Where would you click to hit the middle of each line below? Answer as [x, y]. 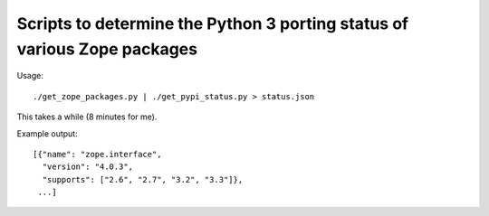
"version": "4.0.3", [88, 167]
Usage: [30, 76]
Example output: [47, 133]
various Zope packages [107, 49]
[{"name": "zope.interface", [97, 154]
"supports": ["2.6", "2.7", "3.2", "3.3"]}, [143, 179]
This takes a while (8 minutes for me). [87, 117]
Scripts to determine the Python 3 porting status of [213, 23]
